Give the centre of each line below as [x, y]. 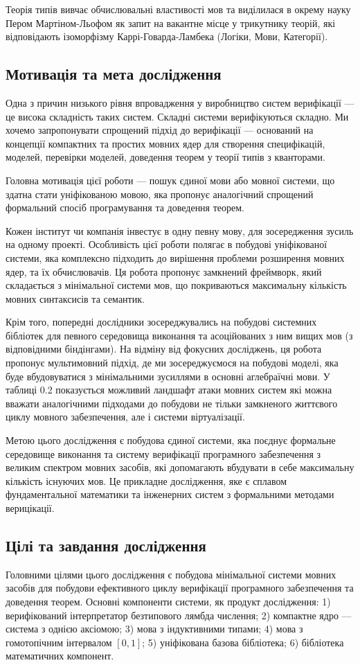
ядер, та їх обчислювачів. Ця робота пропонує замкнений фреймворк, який [164, 271]
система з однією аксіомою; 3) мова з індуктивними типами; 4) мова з [154, 629]
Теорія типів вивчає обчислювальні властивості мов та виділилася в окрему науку [178, 9]
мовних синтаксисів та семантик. [75, 298]
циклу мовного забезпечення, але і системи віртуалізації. [125, 417]
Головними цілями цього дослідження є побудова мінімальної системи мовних [171, 574]
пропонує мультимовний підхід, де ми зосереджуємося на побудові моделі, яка [172, 363]
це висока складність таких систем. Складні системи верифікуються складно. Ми [177, 116]
